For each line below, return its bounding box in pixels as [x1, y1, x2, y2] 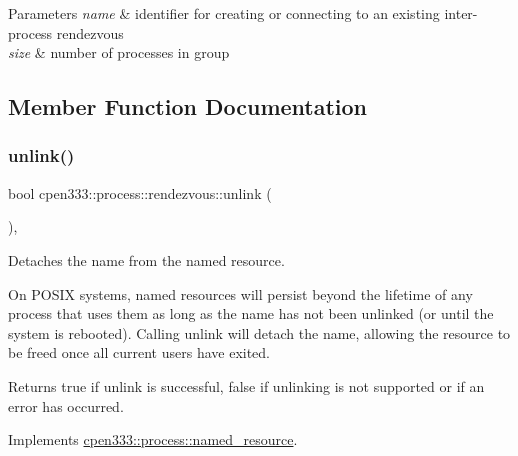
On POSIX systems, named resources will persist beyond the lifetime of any [8, 283, 473, 304]
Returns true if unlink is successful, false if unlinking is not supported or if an [8, 375, 485, 396]
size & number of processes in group [8, 42, 230, 63]
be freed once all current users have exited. [8, 342, 271, 363]
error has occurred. [8, 395, 124, 416]
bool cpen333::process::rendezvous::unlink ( [8, 182, 272, 203]
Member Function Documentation [8, 91, 368, 122]
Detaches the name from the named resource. [8, 249, 285, 270]
